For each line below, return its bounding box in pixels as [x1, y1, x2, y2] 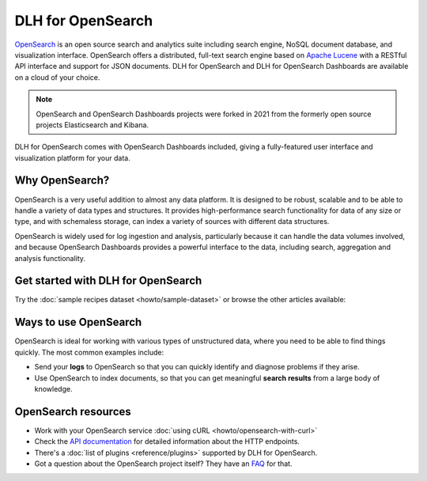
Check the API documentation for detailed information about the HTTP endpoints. [34, 437, 300, 446]
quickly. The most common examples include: [14, 347, 164, 357]
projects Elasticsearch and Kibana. [36, 119, 149, 130]
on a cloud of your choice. [14, 72, 100, 82]
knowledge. [34, 384, 73, 393]
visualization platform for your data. [14, 153, 130, 162]
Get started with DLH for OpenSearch [14, 274, 202, 288]
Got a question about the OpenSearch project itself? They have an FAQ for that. [34, 459, 293, 468]
